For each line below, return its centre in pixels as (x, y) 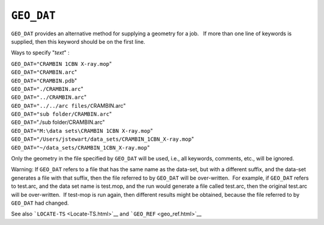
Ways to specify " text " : (40, 53)
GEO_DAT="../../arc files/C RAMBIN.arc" (68, 105)
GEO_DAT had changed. (40, 203)
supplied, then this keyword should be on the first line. (78, 41)
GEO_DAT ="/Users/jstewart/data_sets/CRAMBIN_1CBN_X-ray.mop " (103, 139)
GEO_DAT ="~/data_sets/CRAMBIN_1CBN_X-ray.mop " (80, 147)
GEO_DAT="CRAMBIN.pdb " (44, 80)
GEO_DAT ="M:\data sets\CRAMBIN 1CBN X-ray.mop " (82, 130)
